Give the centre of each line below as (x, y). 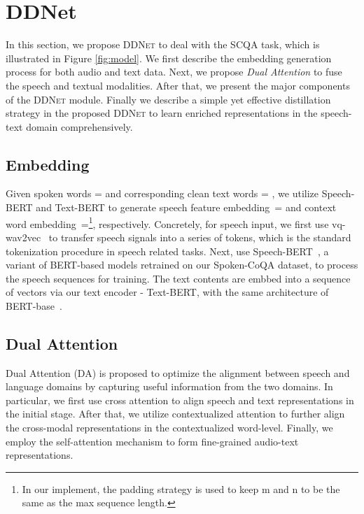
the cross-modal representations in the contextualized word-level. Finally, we (169, 428)
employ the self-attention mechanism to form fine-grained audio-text (152, 441)
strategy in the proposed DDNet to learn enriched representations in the (162, 113)
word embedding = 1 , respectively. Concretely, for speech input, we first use (167, 222)
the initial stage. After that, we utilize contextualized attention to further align (175, 414)
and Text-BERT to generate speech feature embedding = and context (186, 207)
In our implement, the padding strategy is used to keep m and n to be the (181, 488)
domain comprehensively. (79, 126)
